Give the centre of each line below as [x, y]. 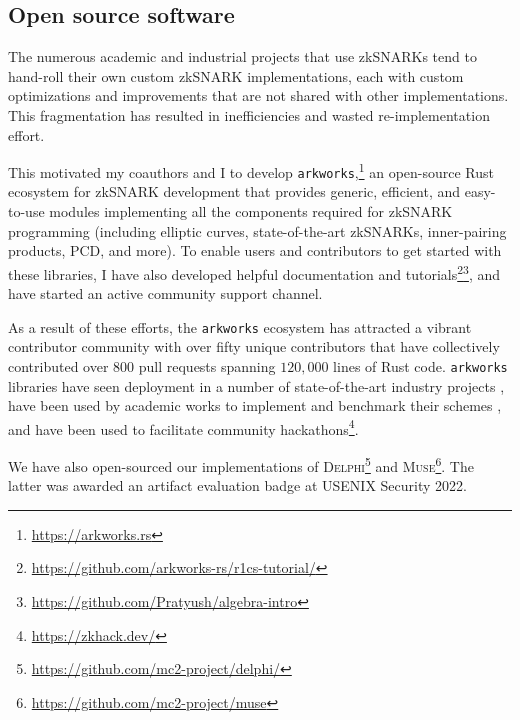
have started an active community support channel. [165, 293]
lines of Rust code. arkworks [420, 365]
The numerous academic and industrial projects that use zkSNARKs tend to [242, 56]
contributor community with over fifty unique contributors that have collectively [254, 346]
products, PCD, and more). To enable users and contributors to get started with [255, 250]
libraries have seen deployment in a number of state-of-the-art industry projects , [256, 385]
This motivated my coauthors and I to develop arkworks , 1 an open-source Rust [251, 170]
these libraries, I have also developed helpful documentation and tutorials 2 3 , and [254, 272]
